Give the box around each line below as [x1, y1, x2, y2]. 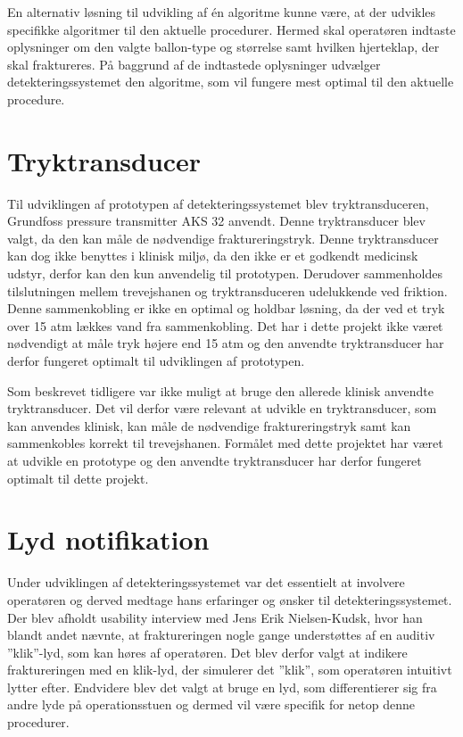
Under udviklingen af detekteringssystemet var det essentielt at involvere [7, 573, 405, 592]
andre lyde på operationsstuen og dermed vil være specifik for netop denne [7, 695, 416, 714]
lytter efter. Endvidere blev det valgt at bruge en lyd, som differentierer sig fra [7, 677, 437, 696]
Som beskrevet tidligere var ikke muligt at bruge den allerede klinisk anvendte [7, 381, 434, 400]
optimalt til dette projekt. [7, 468, 149, 487]
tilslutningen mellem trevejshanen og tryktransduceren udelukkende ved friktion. [7, 281, 448, 300]
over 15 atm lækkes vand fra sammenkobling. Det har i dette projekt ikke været [7, 316, 443, 335]
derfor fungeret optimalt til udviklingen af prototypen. [7, 352, 305, 370]
